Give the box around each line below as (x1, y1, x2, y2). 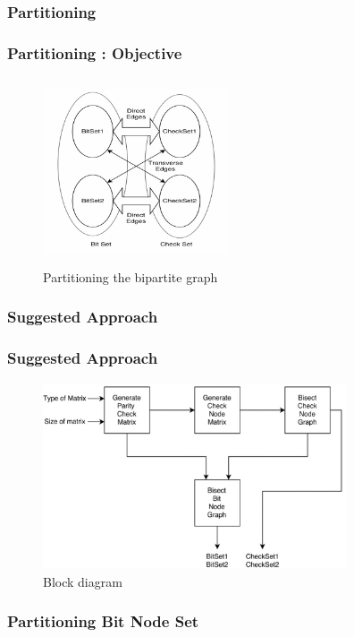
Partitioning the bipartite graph (43, 267, 218, 286)
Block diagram (43, 572, 122, 590)
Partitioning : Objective (7, 41, 182, 64)
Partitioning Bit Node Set (7, 610, 199, 633)
